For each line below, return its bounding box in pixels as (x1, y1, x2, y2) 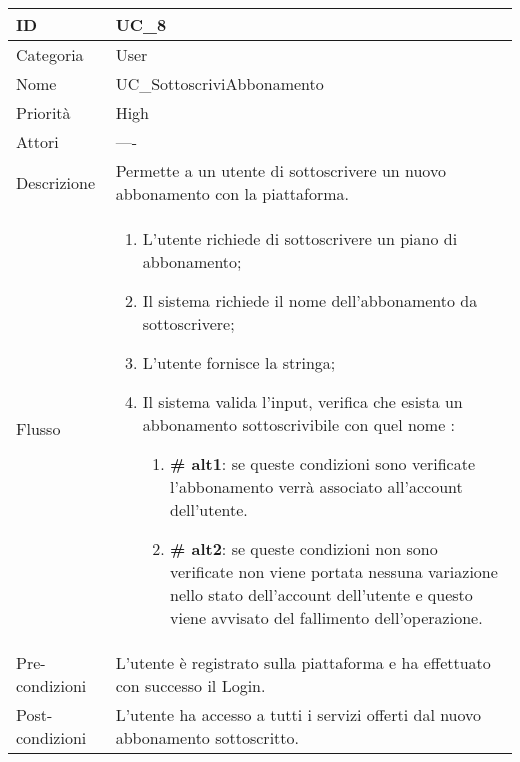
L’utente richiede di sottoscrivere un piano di (142, 227, 458, 250)
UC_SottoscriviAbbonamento (115, 72, 324, 95)
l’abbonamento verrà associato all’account (170, 475, 463, 498)
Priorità (16, 101, 71, 124)
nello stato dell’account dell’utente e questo (170, 583, 473, 606)
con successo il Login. (115, 674, 266, 697)
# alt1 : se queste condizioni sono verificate (170, 452, 476, 475)
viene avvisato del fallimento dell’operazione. (170, 606, 483, 629)
